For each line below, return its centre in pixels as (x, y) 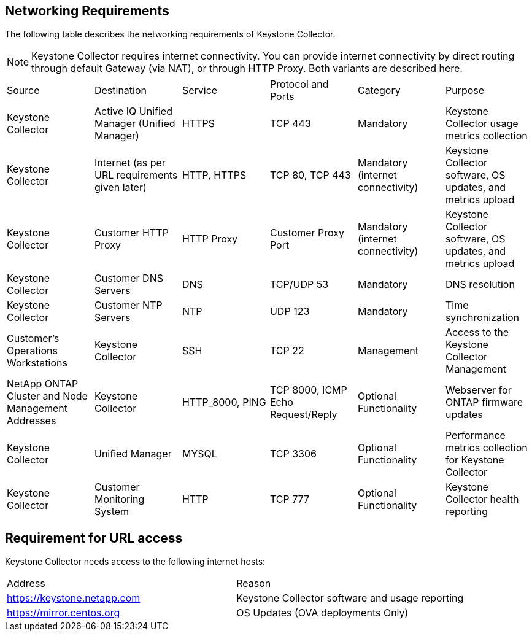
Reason (254, 584)
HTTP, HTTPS (214, 175)
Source (23, 91)
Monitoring (119, 499)
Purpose (465, 91)
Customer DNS (129, 278)
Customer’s (33, 339)
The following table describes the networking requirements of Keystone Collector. (170, 34)
